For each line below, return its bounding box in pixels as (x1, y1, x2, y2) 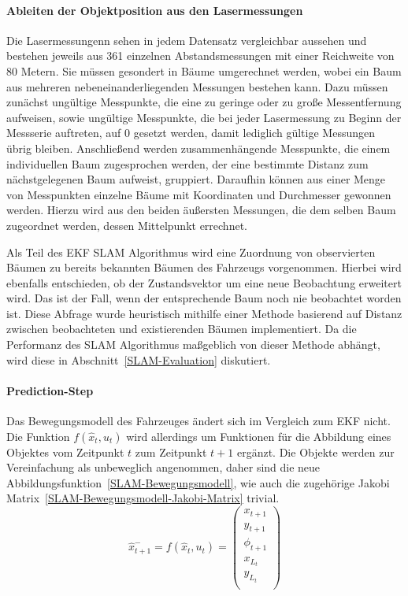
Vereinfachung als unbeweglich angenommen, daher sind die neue (6, 459, 321, 476)
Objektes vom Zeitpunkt (6, 443, 124, 460)
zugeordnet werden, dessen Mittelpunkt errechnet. (6, 217, 247, 233)
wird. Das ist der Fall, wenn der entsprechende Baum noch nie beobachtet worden (6, 290, 402, 306)
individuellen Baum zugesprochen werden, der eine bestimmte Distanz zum (6, 155, 369, 172)
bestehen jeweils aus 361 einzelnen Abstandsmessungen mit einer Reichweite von (6, 47, 395, 64)
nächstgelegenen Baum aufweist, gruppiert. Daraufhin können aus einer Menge (6, 171, 386, 187)
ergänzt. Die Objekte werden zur (236, 443, 395, 460)
